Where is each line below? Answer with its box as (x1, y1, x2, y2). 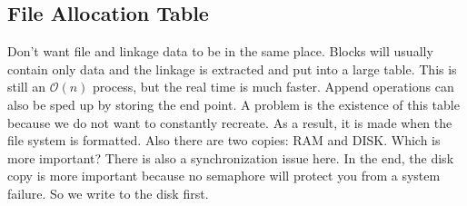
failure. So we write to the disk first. (7, 183, 209, 202)
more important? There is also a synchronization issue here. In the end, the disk (7, 148, 454, 167)
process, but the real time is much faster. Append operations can (93, 77, 454, 96)
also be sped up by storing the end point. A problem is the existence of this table (7, 94, 460, 113)
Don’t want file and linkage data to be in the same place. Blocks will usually (7, 42, 433, 61)
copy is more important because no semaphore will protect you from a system (7, 166, 441, 185)
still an (7, 77, 46, 96)
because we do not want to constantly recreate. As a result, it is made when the (7, 113, 452, 132)
